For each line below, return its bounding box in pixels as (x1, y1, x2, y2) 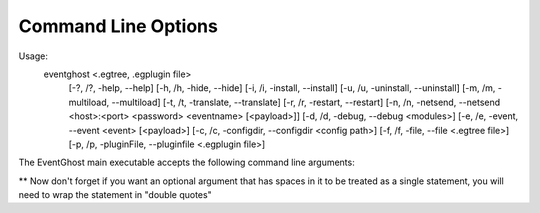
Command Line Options (18, 15, 219, 37)
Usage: (18, 50, 49, 62)
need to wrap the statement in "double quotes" (18, 189, 212, 201)
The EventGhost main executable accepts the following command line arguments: (18, 156, 355, 169)
